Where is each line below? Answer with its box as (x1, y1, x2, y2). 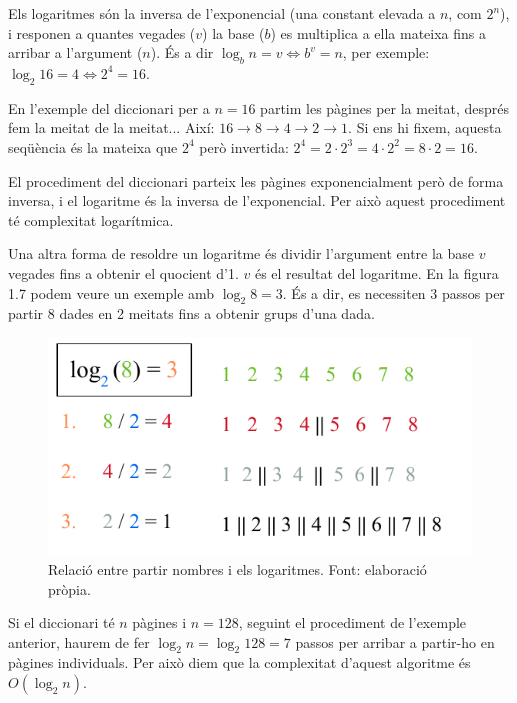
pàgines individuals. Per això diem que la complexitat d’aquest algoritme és (8, 652, 471, 673)
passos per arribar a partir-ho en (295, 631, 495, 652)
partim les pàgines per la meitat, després (260, 97, 510, 118)
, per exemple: (342, 42, 430, 63)
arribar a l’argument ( (8, 42, 143, 63)
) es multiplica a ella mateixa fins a (270, 22, 486, 43)
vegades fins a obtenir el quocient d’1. (8, 262, 239, 283)
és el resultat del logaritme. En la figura (254, 262, 499, 283)
